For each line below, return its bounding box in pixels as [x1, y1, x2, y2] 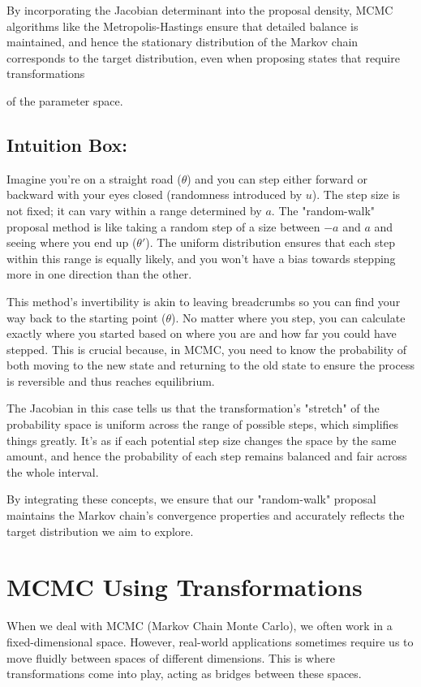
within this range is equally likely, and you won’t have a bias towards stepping [6, 249, 396, 266]
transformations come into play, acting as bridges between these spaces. [6, 665, 362, 682]
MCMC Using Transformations [6, 570, 363, 603]
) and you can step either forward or [187, 170, 367, 187]
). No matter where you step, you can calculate [171, 309, 406, 326]
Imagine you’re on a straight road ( [6, 170, 182, 187]
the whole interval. [6, 463, 99, 480]
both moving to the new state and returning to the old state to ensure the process [6, 356, 415, 374]
